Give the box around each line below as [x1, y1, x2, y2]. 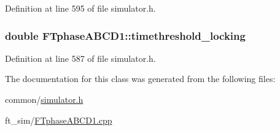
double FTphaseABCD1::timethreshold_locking [5, 28, 246, 43]
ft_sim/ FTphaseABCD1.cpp [5, 113, 112, 126]
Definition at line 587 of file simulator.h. [5, 51, 156, 64]
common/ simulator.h [5, 93, 84, 105]
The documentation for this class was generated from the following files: [5, 72, 276, 85]
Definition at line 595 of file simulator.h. [5, 2, 156, 14]
